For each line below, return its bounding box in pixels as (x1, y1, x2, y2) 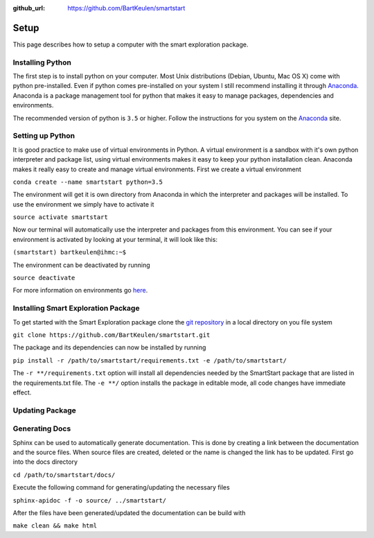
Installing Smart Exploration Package (12, 304, 140, 313)
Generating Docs (12, 424, 71, 433)
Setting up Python (12, 131, 75, 141)
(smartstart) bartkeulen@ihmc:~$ (12, 248, 127, 257)
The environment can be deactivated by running (12, 261, 150, 269)
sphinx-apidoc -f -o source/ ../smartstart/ (12, 496, 167, 504)
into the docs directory (12, 458, 78, 466)
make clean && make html (12, 522, 97, 530)
